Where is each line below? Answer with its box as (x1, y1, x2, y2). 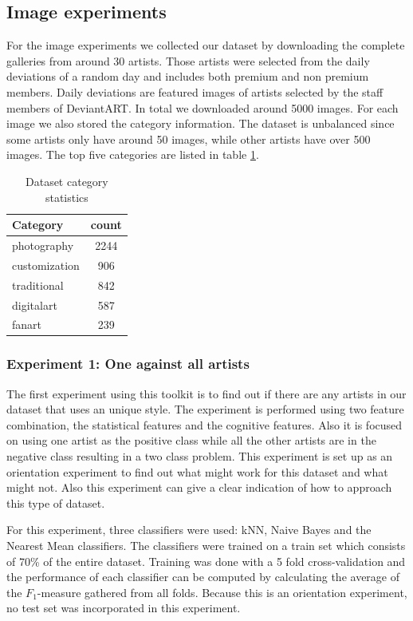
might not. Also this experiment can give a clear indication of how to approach (6, 479, 392, 496)
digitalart (12, 296, 57, 313)
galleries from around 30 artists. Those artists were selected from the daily (6, 52, 370, 69)
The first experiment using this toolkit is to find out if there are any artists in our (6, 385, 407, 401)
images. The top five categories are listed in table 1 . (6, 146, 259, 163)
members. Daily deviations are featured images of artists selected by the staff (6, 83, 383, 100)
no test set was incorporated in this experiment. (6, 599, 241, 616)
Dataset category (26, 172, 108, 189)
